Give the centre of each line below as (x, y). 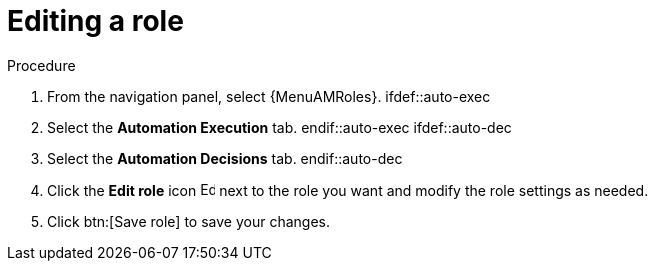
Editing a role (95, 21)
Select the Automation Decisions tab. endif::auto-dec (225, 158)
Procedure (41, 65)
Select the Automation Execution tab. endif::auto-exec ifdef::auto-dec (279, 127)
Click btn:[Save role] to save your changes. (188, 221)
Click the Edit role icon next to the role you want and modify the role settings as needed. (348, 190)
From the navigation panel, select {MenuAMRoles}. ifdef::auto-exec (269, 96)
